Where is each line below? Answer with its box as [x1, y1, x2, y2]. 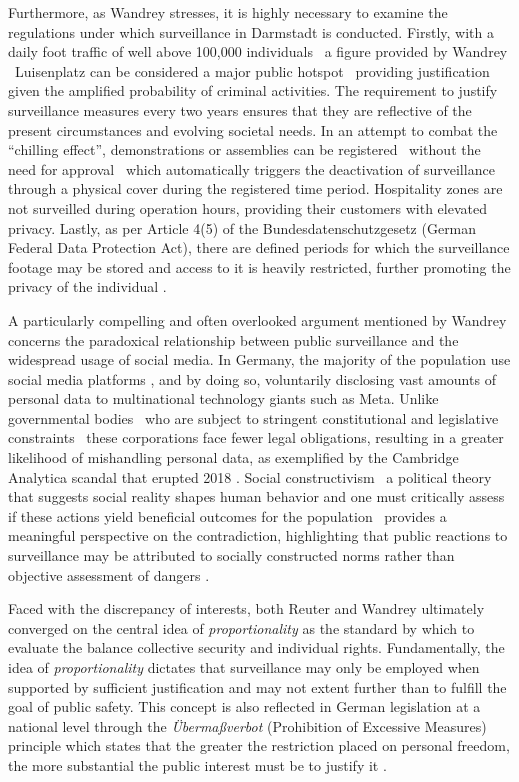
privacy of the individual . [8, 276, 167, 297]
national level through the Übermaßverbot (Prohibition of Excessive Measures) [8, 715, 487, 736]
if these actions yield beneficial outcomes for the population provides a [8, 505, 447, 526]
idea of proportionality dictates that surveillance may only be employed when [8, 657, 480, 677]
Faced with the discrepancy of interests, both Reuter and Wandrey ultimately [8, 598, 485, 619]
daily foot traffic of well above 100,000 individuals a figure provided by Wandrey [8, 41, 508, 62]
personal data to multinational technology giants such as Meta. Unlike [8, 388, 439, 409]
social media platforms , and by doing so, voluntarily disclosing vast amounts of [8, 368, 496, 389]
